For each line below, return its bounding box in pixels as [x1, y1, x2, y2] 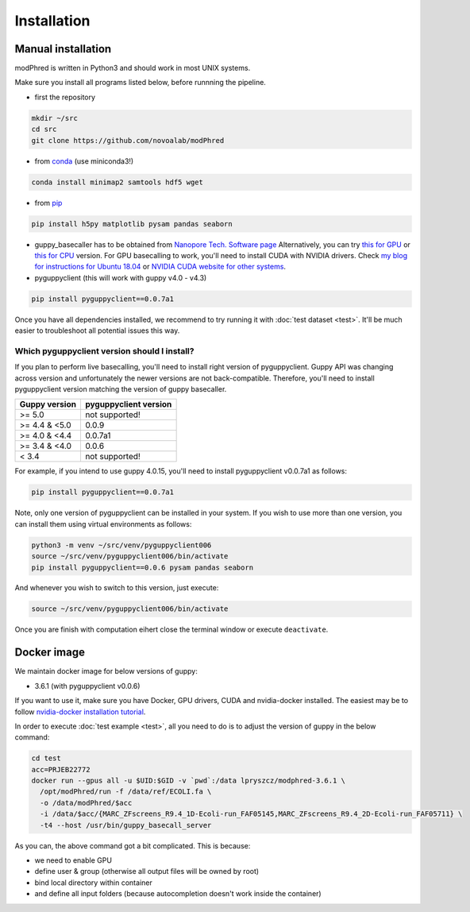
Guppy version [19, 399, 77, 410]
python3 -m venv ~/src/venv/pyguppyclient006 [31, 540, 212, 550]
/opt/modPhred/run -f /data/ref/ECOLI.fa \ [40, 787, 212, 796]
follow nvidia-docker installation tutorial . [14, 707, 146, 717]
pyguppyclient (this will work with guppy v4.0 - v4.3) [34, 272, 207, 282]
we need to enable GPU [34, 856, 113, 865]
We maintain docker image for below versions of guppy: [14, 667, 198, 676]
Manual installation [14, 42, 112, 56]
